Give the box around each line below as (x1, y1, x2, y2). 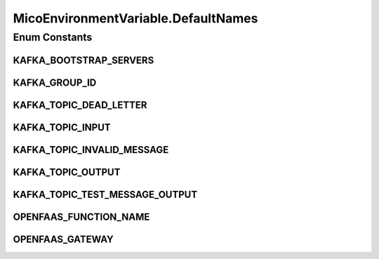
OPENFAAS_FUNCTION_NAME (13, 211, 150, 223)
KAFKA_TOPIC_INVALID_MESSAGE (13, 144, 169, 156)
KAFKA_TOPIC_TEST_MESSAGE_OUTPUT (13, 188, 198, 200)
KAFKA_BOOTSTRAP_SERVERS (13, 54, 154, 66)
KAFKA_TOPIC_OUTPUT (13, 166, 121, 178)
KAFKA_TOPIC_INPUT (13, 121, 112, 133)
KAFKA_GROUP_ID (13, 77, 97, 88)
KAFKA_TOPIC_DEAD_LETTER (13, 99, 147, 111)
